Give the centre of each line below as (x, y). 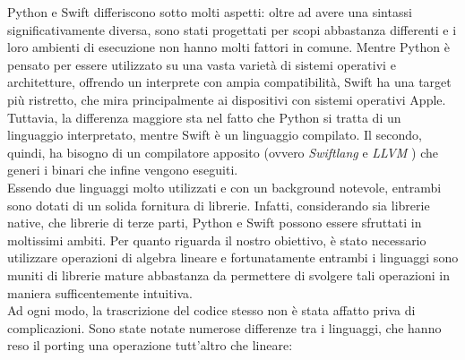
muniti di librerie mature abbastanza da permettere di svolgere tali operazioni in (228, 274)
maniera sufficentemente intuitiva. (100, 292)
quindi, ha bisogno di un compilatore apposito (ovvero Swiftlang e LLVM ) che (223, 152)
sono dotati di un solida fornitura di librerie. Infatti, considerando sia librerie (219, 205)
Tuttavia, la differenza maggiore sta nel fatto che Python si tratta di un (204, 117)
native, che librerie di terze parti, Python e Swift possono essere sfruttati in (215, 223)
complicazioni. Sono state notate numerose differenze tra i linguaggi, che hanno (224, 327)
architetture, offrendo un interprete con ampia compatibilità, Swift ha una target (229, 82)
